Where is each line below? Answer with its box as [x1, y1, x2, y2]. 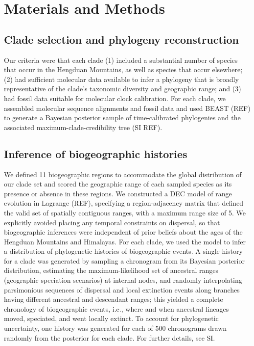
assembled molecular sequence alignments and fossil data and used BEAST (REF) [4, 103, 251, 113]
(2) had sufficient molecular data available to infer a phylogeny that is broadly [4, 74, 239, 84]
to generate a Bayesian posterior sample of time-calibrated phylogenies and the [4, 112, 241, 123]
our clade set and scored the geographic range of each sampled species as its [4, 179, 232, 189]
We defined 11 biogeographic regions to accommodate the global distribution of [4, 169, 242, 179]
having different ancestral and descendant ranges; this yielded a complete [4, 294, 223, 304]
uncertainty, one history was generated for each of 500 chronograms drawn [4, 323, 227, 333]
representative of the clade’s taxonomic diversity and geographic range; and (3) [4, 83, 241, 94]
